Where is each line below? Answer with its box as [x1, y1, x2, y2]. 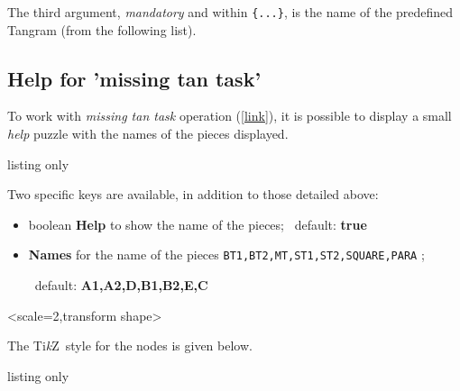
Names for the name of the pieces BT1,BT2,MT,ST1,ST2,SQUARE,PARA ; [28, 245, 425, 264]
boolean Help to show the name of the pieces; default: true [28, 214, 367, 233]
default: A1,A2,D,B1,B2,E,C [34, 276, 208, 295]
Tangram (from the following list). [7, 20, 197, 39]
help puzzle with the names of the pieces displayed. [7, 124, 289, 143]
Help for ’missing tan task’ [7, 64, 262, 92]
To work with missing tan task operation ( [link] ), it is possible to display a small [7, 106, 452, 125]
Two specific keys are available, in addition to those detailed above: [7, 185, 379, 204]
